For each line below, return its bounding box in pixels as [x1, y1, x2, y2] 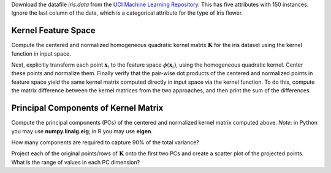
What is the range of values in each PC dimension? [11, 158, 140, 166]
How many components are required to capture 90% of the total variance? [11, 138, 199, 146]
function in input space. [11, 50, 72, 57]
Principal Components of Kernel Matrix [11, 103, 164, 113]
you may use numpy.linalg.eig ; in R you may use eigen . [11, 127, 153, 134]
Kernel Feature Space [11, 25, 96, 36]
